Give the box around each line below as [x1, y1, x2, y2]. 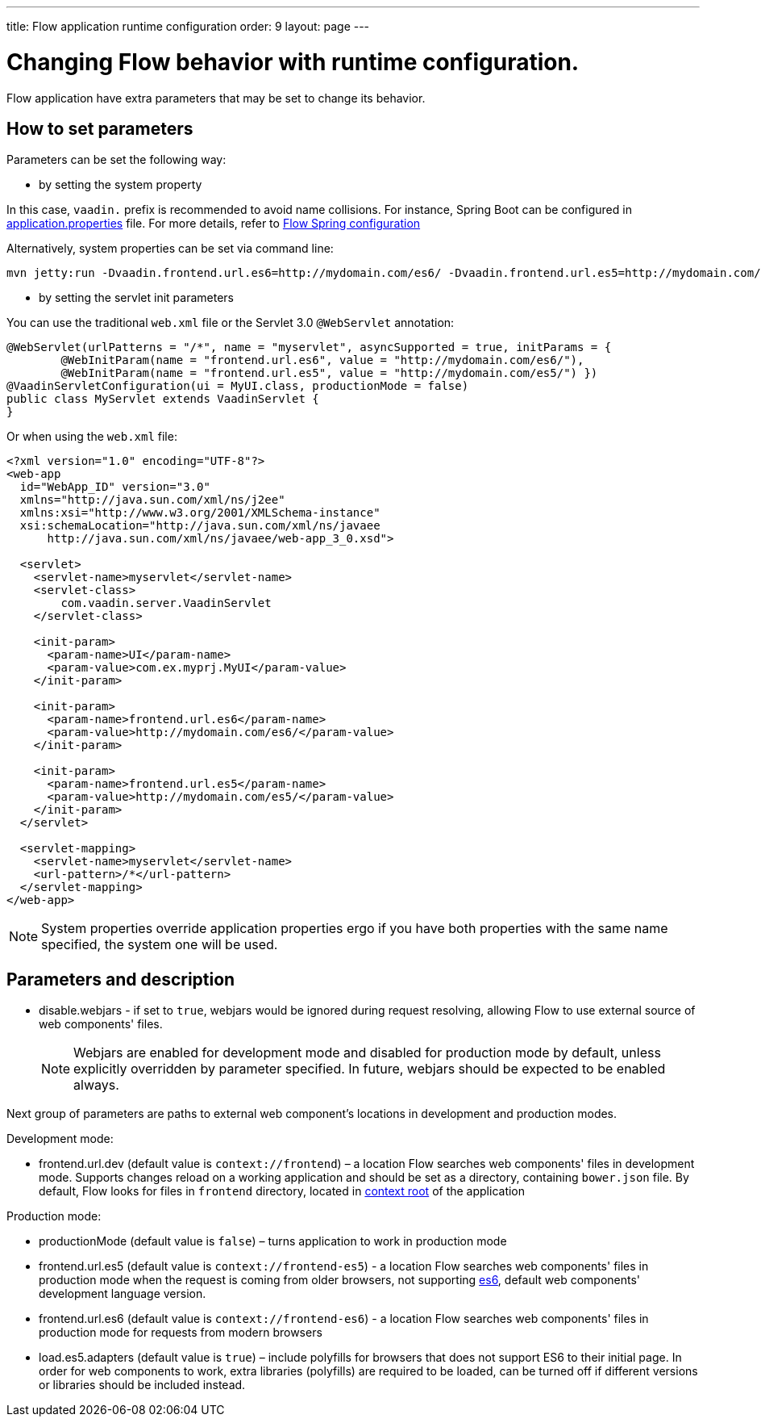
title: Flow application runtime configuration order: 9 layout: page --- [6, 19, 370, 33]
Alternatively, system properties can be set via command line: [6, 241, 334, 256]
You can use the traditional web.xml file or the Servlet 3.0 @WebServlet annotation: [6, 316, 455, 330]
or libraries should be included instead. [39, 1378, 246, 1392]
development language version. [39, 1287, 206, 1301]
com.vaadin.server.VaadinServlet [60, 596, 272, 610]
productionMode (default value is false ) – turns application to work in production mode [39, 1234, 507, 1249]
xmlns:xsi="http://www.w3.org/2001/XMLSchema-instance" [19, 506, 380, 520]
